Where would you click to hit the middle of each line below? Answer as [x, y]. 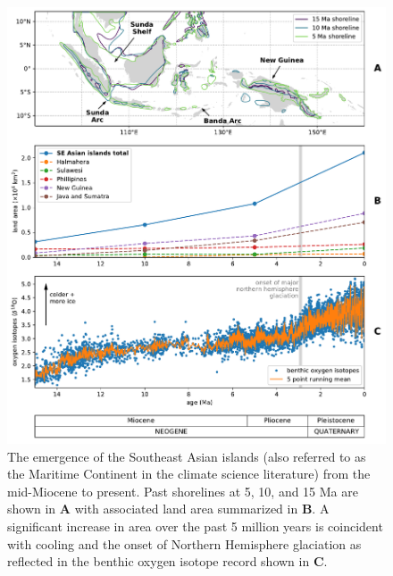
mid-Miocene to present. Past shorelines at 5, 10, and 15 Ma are [183, 491]
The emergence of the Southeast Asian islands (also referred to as [187, 456]
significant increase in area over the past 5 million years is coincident [195, 526]
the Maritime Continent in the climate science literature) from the [189, 474]
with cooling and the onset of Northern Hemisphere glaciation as [184, 543]
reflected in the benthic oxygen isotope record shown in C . [167, 561]
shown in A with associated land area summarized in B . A [168, 509]
